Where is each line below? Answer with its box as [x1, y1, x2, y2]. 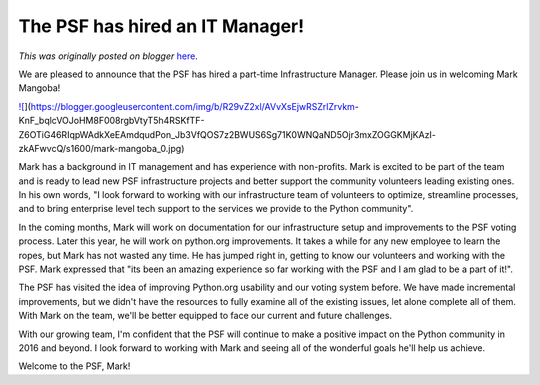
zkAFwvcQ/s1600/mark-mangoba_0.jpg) [18, 142, 185, 154]
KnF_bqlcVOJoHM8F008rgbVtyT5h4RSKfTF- [18, 115, 205, 127]
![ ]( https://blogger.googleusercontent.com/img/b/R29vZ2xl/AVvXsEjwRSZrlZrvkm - [18, 100, 360, 112]
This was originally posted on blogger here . [18, 50, 199, 62]
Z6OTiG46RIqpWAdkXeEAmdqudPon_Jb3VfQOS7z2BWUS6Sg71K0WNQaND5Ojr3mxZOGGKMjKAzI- [18, 128, 437, 140]
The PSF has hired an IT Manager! [18, 15, 305, 37]
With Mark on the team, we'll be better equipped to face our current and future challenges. [18, 310, 393, 322]
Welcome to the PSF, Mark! [18, 360, 131, 372]
